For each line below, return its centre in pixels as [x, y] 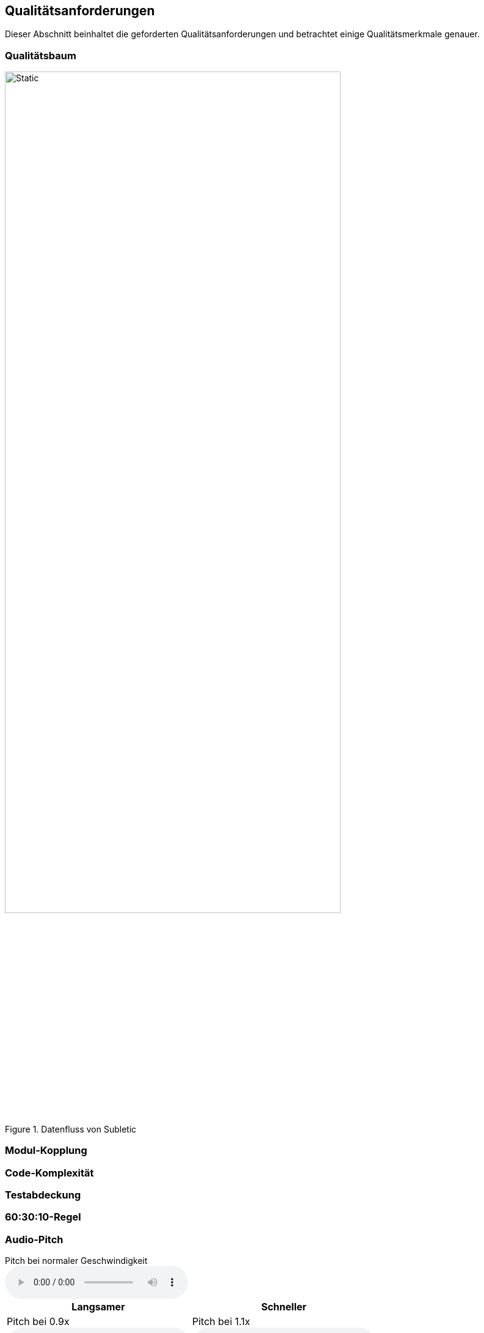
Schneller [284, 1307]
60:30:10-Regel [43, 1217]
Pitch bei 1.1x [221, 1322]
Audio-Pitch [34, 1239]
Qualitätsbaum [41, 55]
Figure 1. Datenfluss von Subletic [71, 1129]
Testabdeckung [43, 1195]
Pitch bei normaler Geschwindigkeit [76, 1261]
